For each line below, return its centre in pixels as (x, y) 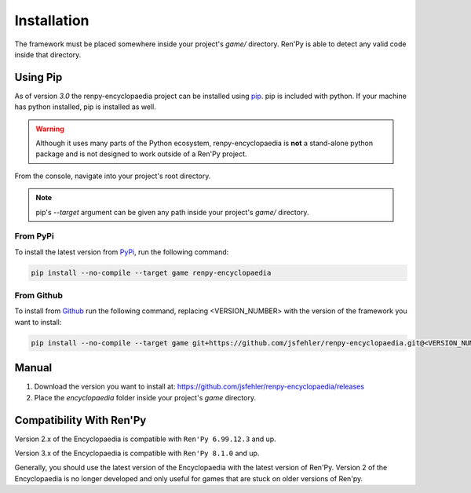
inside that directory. (48, 54)
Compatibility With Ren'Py (80, 420)
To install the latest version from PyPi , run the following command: (122, 252)
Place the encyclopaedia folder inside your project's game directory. (145, 397)
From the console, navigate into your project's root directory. (113, 176)
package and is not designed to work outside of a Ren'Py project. (141, 154)
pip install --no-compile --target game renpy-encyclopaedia (151, 272)
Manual (33, 368)
